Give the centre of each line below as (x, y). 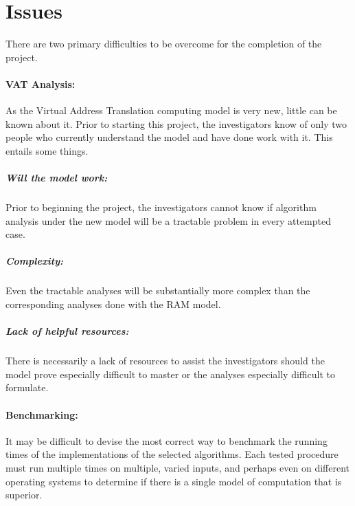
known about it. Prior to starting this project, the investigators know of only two (176, 123)
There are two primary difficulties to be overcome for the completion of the (164, 44)
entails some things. (47, 150)
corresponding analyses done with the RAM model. (113, 304)
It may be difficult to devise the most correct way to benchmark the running (167, 440)
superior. (24, 495)
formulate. (27, 387)
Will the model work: (57, 178)
